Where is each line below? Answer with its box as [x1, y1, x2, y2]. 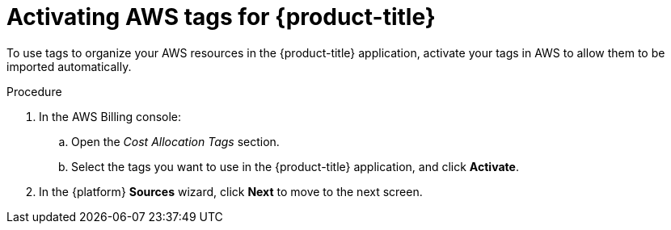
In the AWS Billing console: [39, 109, 182, 123]
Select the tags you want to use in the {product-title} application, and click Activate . [71, 159, 519, 174]
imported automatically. [6, 59, 132, 73]
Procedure [6, 84, 62, 98]
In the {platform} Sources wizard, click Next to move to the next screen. [39, 184, 423, 199]
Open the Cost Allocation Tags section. [71, 134, 280, 148]
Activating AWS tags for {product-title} [6, 3, 436, 31]
